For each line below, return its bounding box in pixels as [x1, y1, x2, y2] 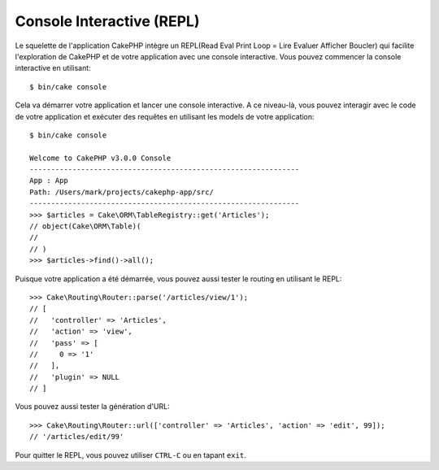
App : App [29, 176, 68, 185]
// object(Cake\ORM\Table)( [29, 222, 141, 231]
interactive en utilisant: [15, 63, 91, 73]
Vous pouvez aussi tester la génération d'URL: [15, 402, 170, 411]
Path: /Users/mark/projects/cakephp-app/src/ [29, 187, 215, 197]
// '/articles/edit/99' [29, 432, 124, 442]
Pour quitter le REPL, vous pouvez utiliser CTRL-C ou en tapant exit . [15, 450, 247, 459]
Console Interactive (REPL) [15, 12, 200, 30]
